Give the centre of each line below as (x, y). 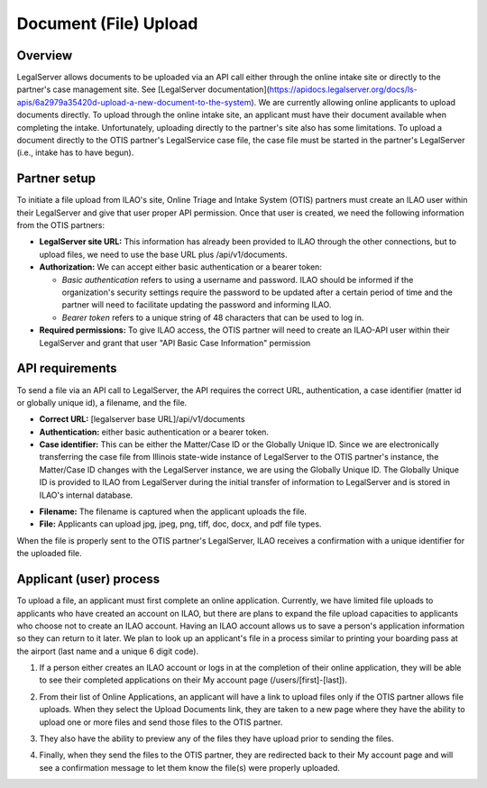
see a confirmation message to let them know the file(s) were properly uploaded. (189, 767)
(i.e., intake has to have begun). (75, 152)
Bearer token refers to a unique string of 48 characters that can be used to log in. (213, 317)
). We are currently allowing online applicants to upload (353, 102)
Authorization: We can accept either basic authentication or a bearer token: (180, 267)
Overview (45, 55)
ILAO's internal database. (86, 495)
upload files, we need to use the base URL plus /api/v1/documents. (163, 254)
